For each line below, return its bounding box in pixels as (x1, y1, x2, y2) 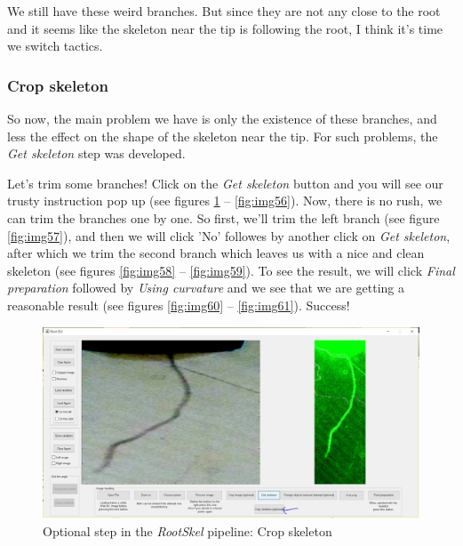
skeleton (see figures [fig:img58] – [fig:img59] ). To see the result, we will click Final (7, 261, 455, 279)
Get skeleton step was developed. (7, 144, 186, 163)
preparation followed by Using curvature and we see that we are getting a (7, 278, 405, 297)
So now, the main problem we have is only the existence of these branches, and (7, 109, 437, 127)
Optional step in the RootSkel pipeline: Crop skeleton (43, 521, 332, 540)
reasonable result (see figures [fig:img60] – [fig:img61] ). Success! (7, 295, 350, 314)
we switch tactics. (7, 36, 103, 55)
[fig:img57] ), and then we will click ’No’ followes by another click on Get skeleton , (7, 226, 451, 245)
